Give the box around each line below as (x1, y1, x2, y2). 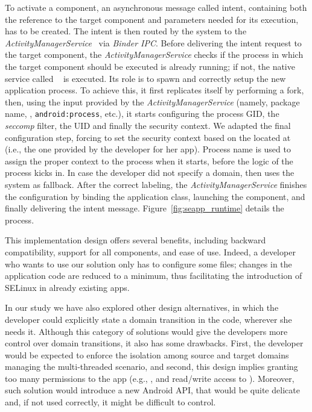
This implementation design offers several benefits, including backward (5, 234, 266, 246)
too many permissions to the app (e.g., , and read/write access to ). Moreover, (5, 372, 294, 384)
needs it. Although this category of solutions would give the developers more (5, 325, 288, 337)
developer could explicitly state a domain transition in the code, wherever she (5, 313, 292, 325)
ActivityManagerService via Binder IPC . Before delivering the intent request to (5, 36, 302, 49)
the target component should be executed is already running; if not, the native (5, 60, 295, 72)
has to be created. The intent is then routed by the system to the (5, 25, 247, 37)
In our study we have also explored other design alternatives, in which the (5, 301, 279, 314)
